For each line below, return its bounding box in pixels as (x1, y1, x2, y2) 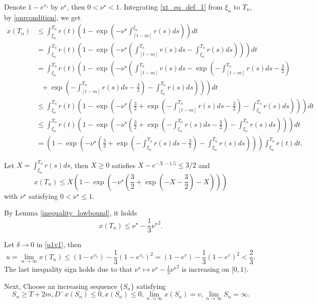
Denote (4, 2, 26, 12)
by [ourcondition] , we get (4, 12, 81, 22)
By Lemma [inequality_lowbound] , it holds (4, 207, 137, 218)
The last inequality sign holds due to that (4, 263, 132, 274)
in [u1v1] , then (36, 239, 82, 250)
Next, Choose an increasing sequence (4, 280, 118, 291)
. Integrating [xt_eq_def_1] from (119, 2, 223, 12)
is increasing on (182, 263, 229, 274)
